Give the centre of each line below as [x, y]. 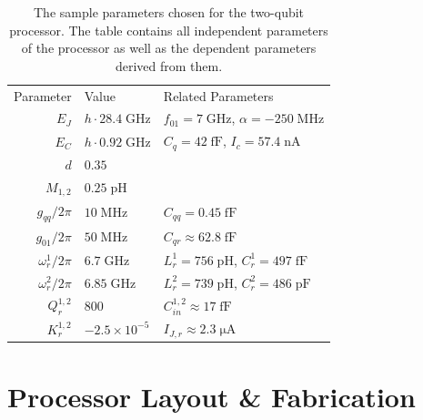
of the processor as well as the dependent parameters [169, 48]
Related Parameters [218, 95]
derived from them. [169, 65]
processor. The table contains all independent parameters [169, 30]
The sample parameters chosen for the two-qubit [169, 12]
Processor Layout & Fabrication [211, 396]
